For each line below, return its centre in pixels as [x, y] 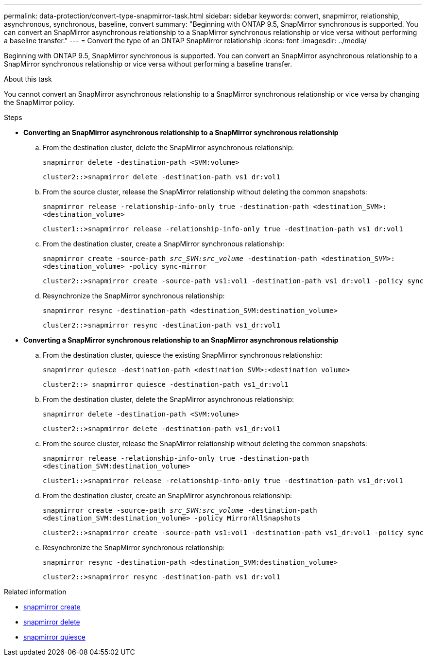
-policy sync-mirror [168, 266]
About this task [28, 79]
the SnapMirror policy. [39, 102]
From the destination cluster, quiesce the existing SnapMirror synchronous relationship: [183, 355]
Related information [35, 592]
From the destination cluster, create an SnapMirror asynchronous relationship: [168, 495]
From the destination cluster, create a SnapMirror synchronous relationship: [163, 244]
